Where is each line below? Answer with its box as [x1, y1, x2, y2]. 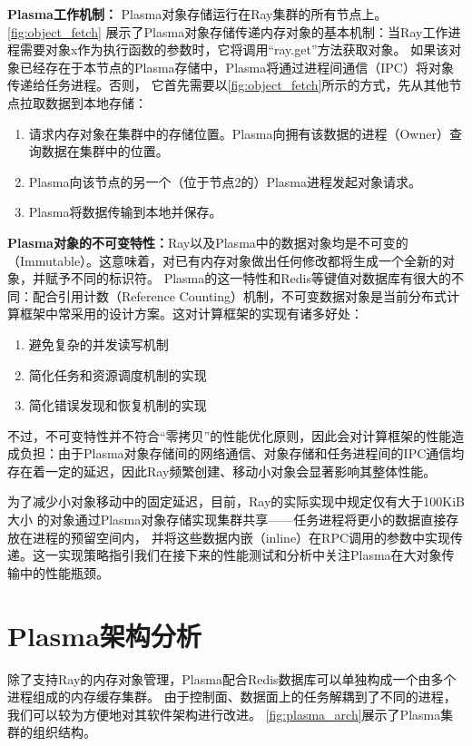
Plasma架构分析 [7, 616, 202, 653]
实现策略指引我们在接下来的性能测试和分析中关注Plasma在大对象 [57, 545, 442, 564]
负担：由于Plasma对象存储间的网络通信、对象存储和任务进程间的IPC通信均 [19, 444, 465, 463]
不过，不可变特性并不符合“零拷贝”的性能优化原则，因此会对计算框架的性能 [7, 426, 452, 445]
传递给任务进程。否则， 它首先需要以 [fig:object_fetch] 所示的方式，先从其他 [7, 75, 449, 94]
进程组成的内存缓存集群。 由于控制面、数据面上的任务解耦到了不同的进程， [7, 687, 457, 706]
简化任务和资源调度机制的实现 [28, 365, 207, 384]
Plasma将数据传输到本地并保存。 [28, 202, 222, 221]
